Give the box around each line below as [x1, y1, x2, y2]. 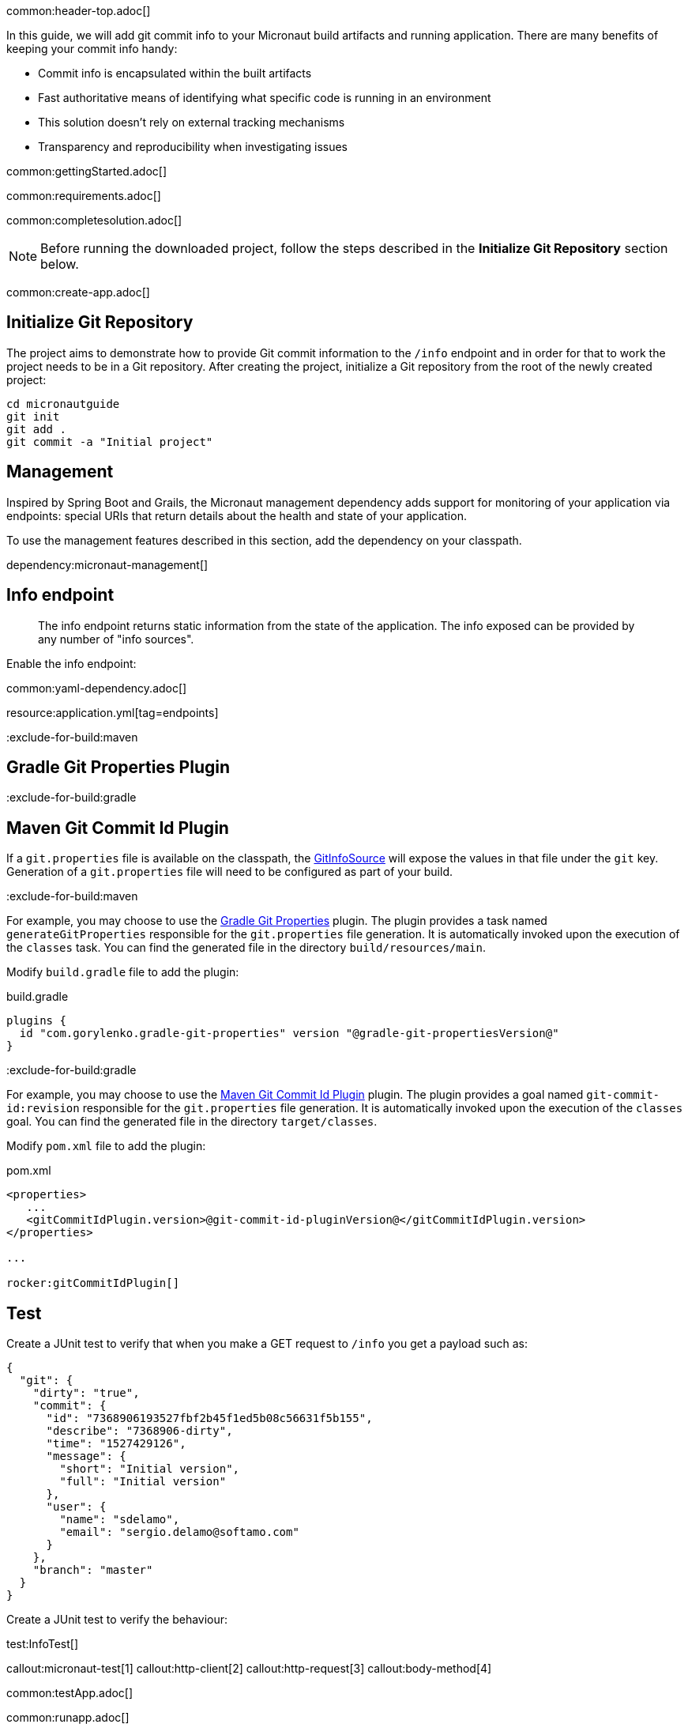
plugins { [6, 1014, 66, 1028]
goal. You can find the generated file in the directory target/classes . [6, 1115, 378, 1129]
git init [6, 409, 60, 423]
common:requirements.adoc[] [6, 189, 161, 202]
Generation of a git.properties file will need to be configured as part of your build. [6, 865, 453, 879]
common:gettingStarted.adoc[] [6, 164, 167, 178]
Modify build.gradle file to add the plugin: [6, 965, 239, 979]
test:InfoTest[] [6, 1637, 78, 1651]
